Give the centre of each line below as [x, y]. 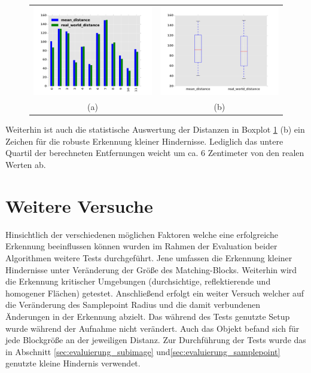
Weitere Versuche [79, 205]
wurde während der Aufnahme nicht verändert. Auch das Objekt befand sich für [153, 328]
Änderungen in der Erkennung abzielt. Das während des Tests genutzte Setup [148, 316]
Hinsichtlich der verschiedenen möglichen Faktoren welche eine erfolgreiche [142, 234]
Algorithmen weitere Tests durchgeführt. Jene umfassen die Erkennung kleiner [149, 257]
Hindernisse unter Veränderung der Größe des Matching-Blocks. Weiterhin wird [151, 269]
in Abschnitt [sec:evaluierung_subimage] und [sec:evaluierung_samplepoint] [143, 351]
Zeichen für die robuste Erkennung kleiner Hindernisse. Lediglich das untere [144, 141]
